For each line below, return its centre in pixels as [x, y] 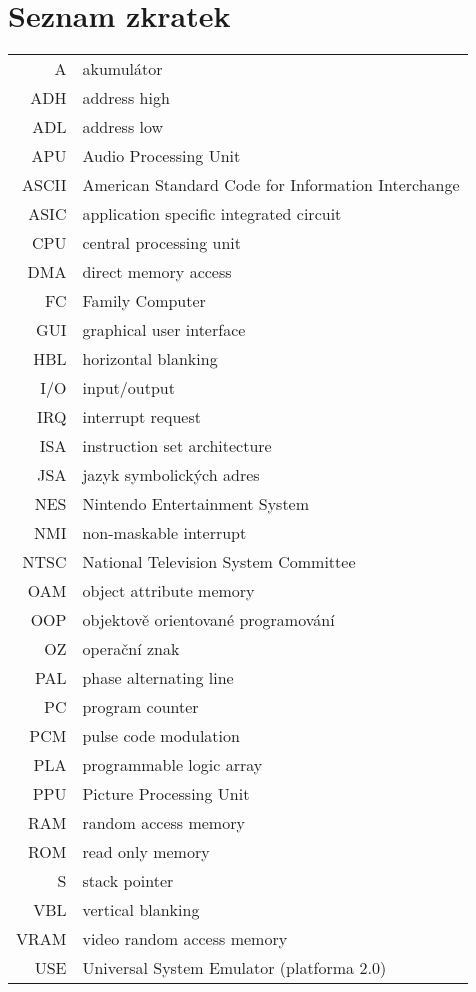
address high [126, 98]
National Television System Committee [219, 562]
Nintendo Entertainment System [196, 504]
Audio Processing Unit [161, 156]
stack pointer [128, 881]
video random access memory [185, 939]
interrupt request [141, 417]
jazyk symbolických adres [171, 475]
